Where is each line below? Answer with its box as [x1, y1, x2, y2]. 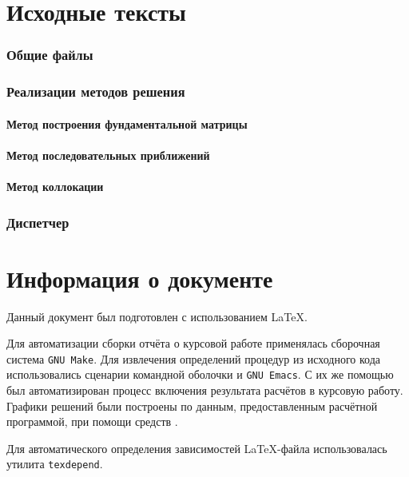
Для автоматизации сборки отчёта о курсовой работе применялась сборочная [6, 335, 380, 352]
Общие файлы [6, 45, 93, 65]
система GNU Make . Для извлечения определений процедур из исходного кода [6, 350, 380, 367]
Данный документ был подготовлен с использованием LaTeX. [6, 308, 308, 324]
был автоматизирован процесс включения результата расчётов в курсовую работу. [6, 382, 403, 399]
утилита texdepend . [6, 455, 103, 472]
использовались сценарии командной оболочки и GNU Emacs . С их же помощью [6, 366, 394, 383]
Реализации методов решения [6, 81, 185, 101]
